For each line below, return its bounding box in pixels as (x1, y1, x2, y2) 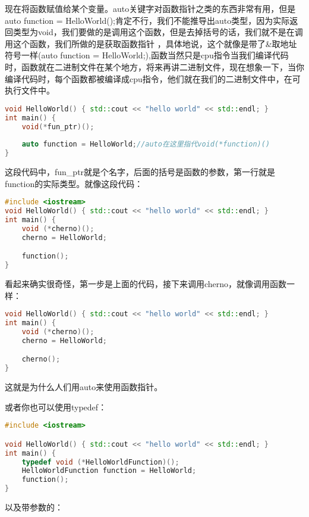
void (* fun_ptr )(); (21, 122, 94, 131)
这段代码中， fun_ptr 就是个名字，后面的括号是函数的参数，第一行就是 (5, 166, 276, 177)
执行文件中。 (5, 84, 55, 96)
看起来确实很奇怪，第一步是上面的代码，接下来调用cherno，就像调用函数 (5, 277, 287, 289)
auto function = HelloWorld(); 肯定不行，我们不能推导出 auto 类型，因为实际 (5, 14, 290, 26)
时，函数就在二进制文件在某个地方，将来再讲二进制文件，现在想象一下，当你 (5, 60, 304, 73)
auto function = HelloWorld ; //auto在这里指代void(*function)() (21, 140, 270, 149)
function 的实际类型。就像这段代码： (5, 177, 143, 189)
